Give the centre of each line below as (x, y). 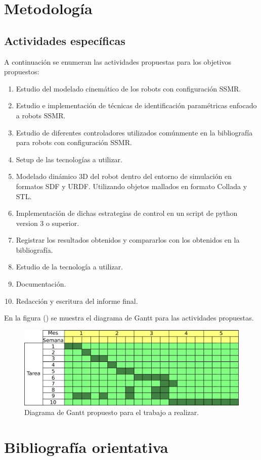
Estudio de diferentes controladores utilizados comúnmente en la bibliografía (134, 132)
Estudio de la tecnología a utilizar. (69, 267)
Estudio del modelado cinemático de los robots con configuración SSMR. (128, 88)
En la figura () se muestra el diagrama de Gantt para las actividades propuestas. (129, 318)
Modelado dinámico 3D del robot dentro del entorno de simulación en (124, 176)
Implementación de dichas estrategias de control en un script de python (127, 213)
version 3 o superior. (48, 223)
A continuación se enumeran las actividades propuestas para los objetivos (118, 61)
